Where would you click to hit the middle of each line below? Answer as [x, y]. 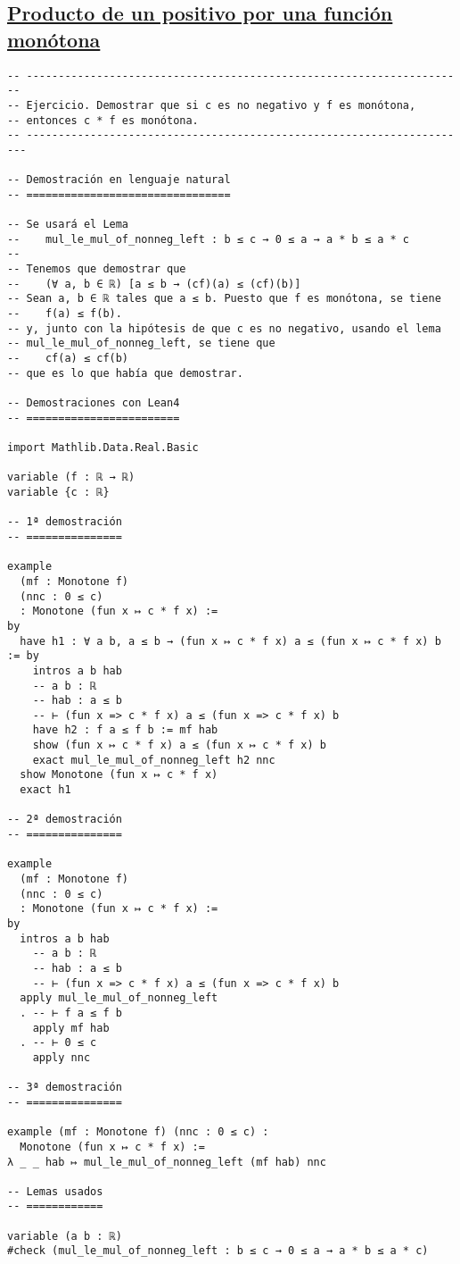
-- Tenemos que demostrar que [97, 269]
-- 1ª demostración [65, 522]
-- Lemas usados [55, 1191]
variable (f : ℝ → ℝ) [71, 477]
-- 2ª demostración [65, 820]
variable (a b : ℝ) [65, 1236]
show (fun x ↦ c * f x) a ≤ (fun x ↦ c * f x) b [179, 745]
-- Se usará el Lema [68, 225]
